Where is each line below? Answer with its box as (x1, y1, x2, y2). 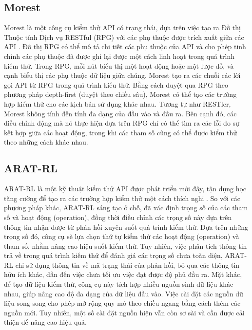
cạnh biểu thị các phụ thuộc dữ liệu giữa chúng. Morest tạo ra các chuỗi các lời (4, 70, 241, 80)
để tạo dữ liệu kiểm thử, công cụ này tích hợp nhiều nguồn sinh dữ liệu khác (4, 279, 233, 289)
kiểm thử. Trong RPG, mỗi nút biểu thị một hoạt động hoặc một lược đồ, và (4, 60, 234, 71)
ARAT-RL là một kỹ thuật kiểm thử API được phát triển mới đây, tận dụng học (4, 183, 247, 194)
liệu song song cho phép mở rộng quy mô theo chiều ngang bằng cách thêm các (4, 298, 241, 308)
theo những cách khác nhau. (4, 137, 88, 147)
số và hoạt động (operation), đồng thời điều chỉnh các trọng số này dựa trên (4, 212, 232, 222)
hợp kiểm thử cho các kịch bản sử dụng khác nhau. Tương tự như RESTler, (4, 98, 231, 109)
